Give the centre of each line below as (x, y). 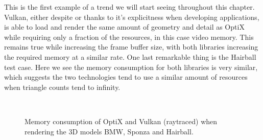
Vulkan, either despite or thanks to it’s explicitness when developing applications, (132, 17)
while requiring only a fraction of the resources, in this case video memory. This (129, 37)
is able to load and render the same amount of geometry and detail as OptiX (124, 27)
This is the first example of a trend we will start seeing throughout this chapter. (129, 7)
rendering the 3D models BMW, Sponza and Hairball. (109, 131)
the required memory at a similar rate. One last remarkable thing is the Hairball (130, 56)
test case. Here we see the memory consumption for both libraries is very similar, (131, 67)
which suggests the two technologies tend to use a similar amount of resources (126, 77)
